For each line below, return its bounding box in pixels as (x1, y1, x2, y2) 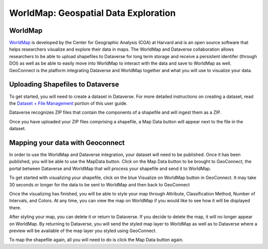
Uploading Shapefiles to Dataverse (9, 80, 119, 89)
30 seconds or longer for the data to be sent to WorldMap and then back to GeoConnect (9, 181, 190, 187)
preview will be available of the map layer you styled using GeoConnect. (9, 228, 157, 234)
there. (9, 204, 22, 211)
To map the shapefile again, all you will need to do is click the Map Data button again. (9, 237, 184, 243)
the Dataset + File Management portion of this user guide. (9, 100, 128, 106)
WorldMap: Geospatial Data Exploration (9, 7, 176, 18)
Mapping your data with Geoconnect (9, 138, 125, 147)
